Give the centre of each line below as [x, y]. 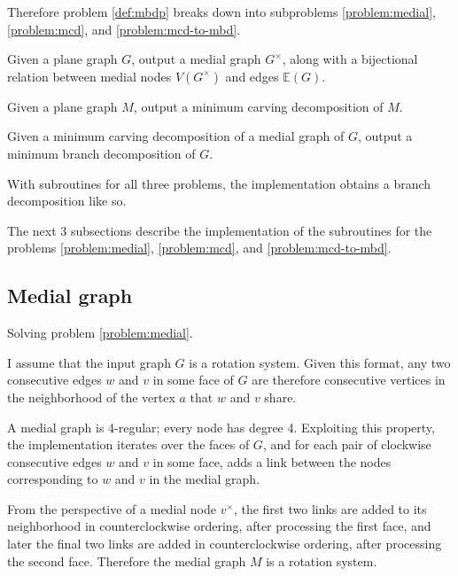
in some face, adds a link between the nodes [272, 461]
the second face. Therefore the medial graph [127, 560]
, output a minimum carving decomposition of [258, 106]
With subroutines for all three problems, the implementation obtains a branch [219, 183]
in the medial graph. [205, 479]
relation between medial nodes [89, 76]
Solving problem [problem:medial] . [100, 333]
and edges [252, 76]
